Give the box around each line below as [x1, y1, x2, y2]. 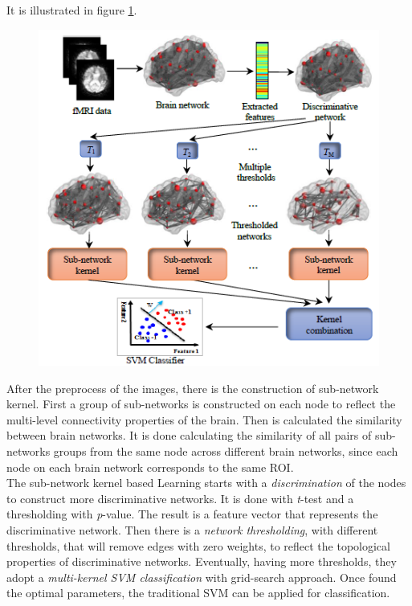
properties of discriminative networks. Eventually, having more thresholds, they [6, 553, 397, 570]
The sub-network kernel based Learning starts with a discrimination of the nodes [6, 474, 406, 491]
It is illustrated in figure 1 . [6, 2, 137, 18]
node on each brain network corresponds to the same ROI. [6, 458, 294, 475]
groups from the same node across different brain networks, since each [53, 442, 398, 459]
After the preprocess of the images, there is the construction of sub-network [6, 379, 379, 396]
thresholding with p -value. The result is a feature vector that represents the [6, 506, 378, 522]
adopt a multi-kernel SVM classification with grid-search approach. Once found [6, 568, 397, 585]
